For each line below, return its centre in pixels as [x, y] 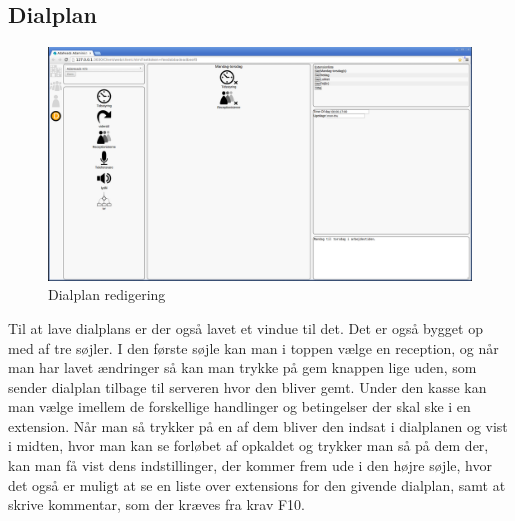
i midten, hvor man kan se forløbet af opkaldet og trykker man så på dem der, [248, 445]
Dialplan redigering [107, 294]
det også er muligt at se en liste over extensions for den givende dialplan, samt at [257, 484]
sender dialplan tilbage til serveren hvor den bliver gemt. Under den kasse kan [247, 386]
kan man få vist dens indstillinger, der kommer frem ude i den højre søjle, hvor [250, 465]
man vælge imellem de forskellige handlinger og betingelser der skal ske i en [239, 406]
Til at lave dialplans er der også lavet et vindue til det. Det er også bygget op [245, 327]
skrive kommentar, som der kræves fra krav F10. [156, 504]
